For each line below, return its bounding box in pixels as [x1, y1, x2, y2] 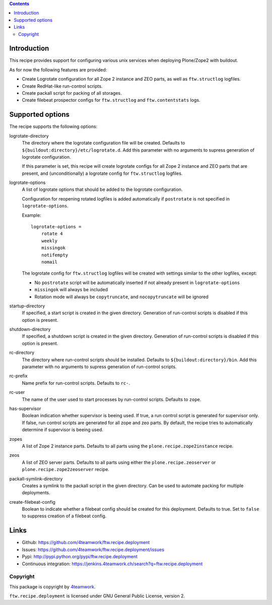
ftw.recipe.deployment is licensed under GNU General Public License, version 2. [9, 593, 185, 599]
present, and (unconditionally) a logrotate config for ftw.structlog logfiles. [22, 170, 183, 176]
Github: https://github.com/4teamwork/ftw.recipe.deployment [22, 540, 150, 546]
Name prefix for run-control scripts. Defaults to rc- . [22, 380, 130, 386]
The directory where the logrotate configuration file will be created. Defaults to [22, 140, 185, 146]
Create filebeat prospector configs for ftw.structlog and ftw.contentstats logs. [22, 97, 200, 103]
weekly [41, 238, 58, 244]
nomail [41, 259, 58, 264]
